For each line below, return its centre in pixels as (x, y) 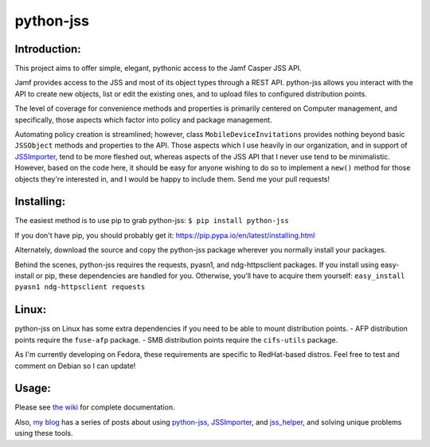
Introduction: (48, 49)
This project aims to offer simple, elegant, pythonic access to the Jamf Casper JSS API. (158, 69)
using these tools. (44, 433)
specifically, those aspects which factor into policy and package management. (143, 120)
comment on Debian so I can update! (75, 366)
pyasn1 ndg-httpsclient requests (80, 287)
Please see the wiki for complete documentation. (95, 407)
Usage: (33, 388)
